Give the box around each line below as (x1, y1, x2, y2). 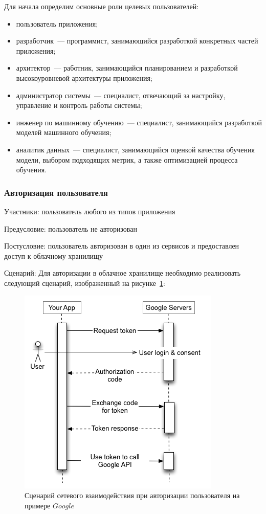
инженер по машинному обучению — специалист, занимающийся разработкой (16, 117, 262, 127)
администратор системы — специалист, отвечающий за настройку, (16, 90, 226, 100)
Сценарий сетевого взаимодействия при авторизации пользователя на (25, 490, 240, 501)
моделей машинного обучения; (16, 127, 112, 138)
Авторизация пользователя (4, 186, 108, 198)
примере (25, 500, 51, 510)
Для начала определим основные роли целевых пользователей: (4, 1, 199, 11)
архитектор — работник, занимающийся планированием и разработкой (16, 62, 238, 73)
